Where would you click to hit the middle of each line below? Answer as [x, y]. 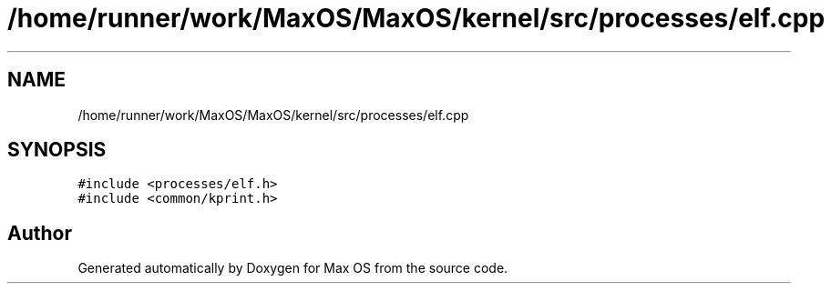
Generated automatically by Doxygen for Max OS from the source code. [293, 268]
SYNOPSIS [57, 150]
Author [40, 233]
